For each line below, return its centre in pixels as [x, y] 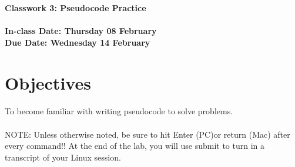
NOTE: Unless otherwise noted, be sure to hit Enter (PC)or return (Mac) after [147, 134]
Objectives [48, 82]
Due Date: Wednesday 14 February [78, 42]
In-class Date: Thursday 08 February [81, 31]
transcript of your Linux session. [63, 157]
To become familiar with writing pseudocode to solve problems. [119, 111]
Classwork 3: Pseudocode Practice [76, 8]
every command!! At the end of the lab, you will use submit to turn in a [135, 146]
